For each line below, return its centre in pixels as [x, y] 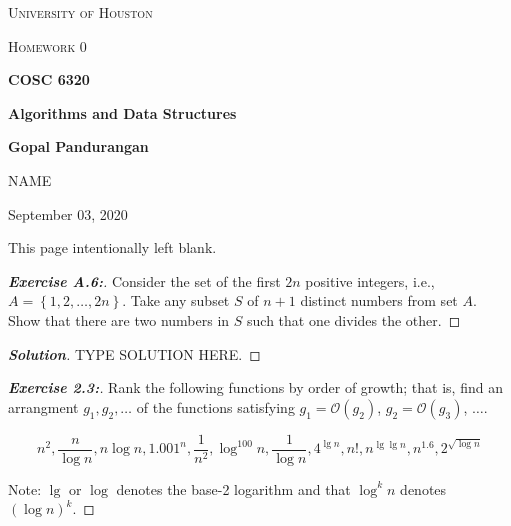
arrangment [43, 406]
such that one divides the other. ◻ [354, 319]
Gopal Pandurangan [78, 146]
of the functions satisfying [215, 406]
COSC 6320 [49, 79]
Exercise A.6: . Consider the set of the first [144, 280]
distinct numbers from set [379, 300]
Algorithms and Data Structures [122, 112]
